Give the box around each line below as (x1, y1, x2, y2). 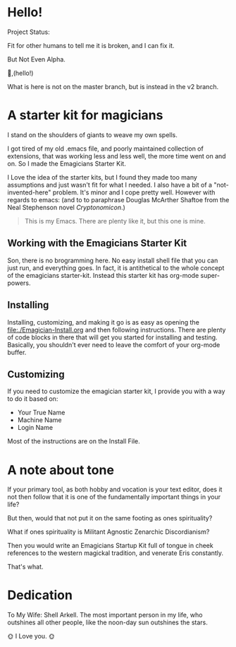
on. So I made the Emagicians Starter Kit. (7, 159, 127, 168)
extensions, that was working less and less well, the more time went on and (7, 151, 227, 160)
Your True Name (17, 408, 66, 417)
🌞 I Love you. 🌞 (7, 632, 55, 641)
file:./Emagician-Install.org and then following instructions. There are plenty (7, 325, 226, 334)
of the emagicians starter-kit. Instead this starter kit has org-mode (7, 271, 199, 279)
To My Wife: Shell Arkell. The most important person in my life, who (7, 611, 203, 619)
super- (200, 271, 221, 279)
